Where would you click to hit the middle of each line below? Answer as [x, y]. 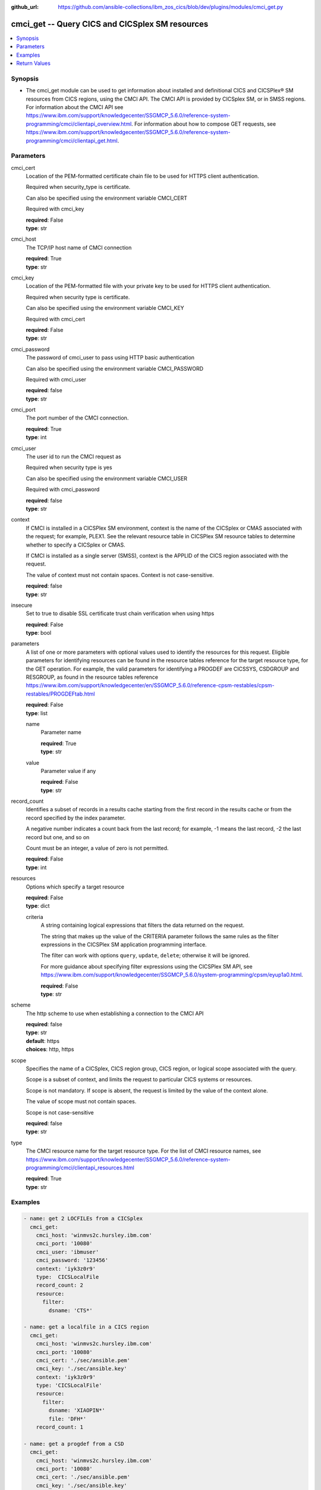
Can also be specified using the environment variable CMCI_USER [106, 478]
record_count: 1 [59, 1427]
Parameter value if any [68, 771]
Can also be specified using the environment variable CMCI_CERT [106, 198]
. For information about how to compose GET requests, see [204, 124]
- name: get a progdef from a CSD [74, 1444]
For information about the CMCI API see [75, 107]
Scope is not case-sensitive [60, 1112]
